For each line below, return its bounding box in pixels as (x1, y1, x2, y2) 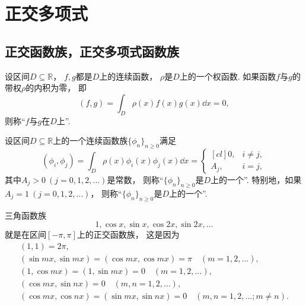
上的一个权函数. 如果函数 (179, 70, 276, 82)
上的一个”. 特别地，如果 (211, 173, 302, 185)
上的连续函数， (99, 70, 158, 82)
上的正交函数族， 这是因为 (76, 228, 180, 241)
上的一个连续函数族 (53, 134, 128, 147)
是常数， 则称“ (107, 173, 164, 185)
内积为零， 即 (34, 81, 87, 94)
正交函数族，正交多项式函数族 (5, 42, 179, 60)
